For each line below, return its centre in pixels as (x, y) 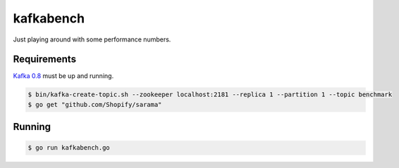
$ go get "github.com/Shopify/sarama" (95, 104)
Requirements (45, 59)
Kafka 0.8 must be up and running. (63, 76)
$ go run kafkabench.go (69, 148)
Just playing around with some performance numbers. (92, 39)
